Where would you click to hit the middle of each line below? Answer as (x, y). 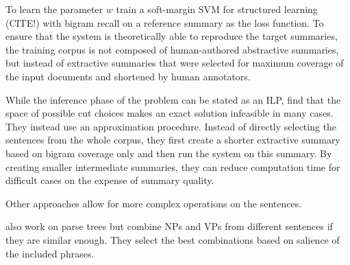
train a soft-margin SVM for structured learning (217, 9)
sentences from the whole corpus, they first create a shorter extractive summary (173, 140)
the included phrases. (50, 253)
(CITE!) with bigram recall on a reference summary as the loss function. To (165, 22)
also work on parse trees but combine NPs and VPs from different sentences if (169, 226)
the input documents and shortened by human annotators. (128, 76)
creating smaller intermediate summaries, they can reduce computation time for (173, 166)
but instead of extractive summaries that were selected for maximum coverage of (175, 63)
